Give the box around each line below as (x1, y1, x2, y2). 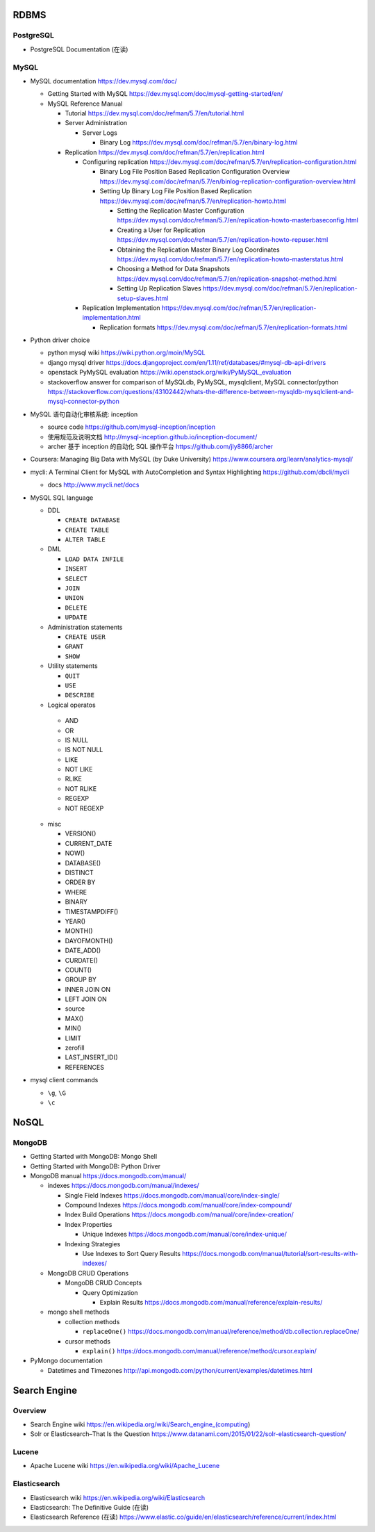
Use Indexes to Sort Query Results (82, 1250, 181, 1258)
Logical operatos (47, 701, 97, 709)
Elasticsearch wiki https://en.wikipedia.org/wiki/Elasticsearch (30, 1493, 206, 1501)
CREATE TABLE (65, 525, 110, 534)
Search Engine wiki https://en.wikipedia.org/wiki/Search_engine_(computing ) (30, 1420, 251, 1428)
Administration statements (47, 623, 123, 631)
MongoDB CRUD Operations (47, 1269, 128, 1277)
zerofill (65, 1043, 85, 1052)
